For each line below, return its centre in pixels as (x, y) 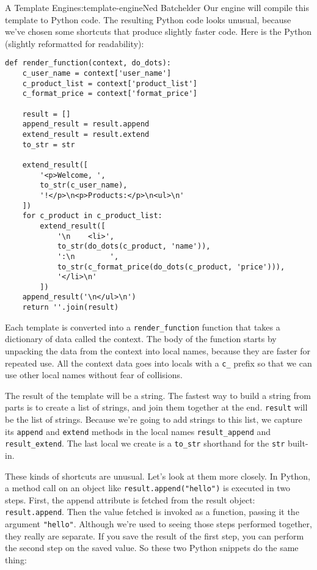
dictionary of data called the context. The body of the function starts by (141, 339)
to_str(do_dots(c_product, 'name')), (134, 247)
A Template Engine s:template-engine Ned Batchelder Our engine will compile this (157, 7)
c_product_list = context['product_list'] (110, 83)
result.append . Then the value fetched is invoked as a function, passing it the (152, 512)
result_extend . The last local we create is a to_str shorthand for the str (145, 443)
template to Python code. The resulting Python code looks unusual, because (148, 19)
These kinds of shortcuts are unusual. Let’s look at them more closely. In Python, (158, 476)
